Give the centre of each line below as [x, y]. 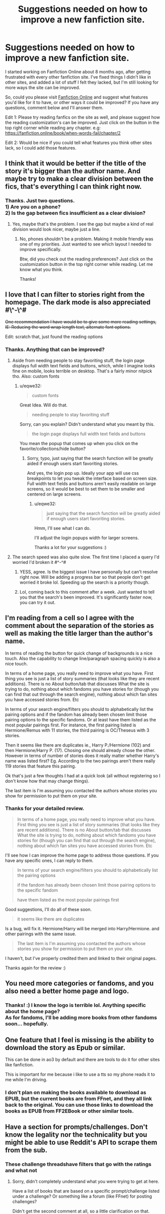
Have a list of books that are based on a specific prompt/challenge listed [86, 1191]
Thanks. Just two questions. [40, 201]
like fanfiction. [19, 1064]
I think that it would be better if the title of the [76, 164]
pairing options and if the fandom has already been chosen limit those [76, 714]
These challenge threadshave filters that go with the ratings [78, 1164]
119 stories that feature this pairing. [41, 766]
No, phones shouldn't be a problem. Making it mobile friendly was [86, 239]
